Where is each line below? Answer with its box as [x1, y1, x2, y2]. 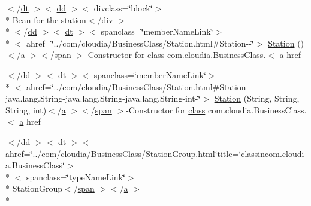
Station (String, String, [214, 92, 300, 104]
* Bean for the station [5, 13, 86, 26]
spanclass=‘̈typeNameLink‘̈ [26, 170, 125, 183]
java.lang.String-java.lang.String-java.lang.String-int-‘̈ [5, 92, 201, 104]
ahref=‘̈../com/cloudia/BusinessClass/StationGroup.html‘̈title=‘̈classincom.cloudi [5, 147, 304, 159]
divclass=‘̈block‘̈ [93, 2, 153, 14]
